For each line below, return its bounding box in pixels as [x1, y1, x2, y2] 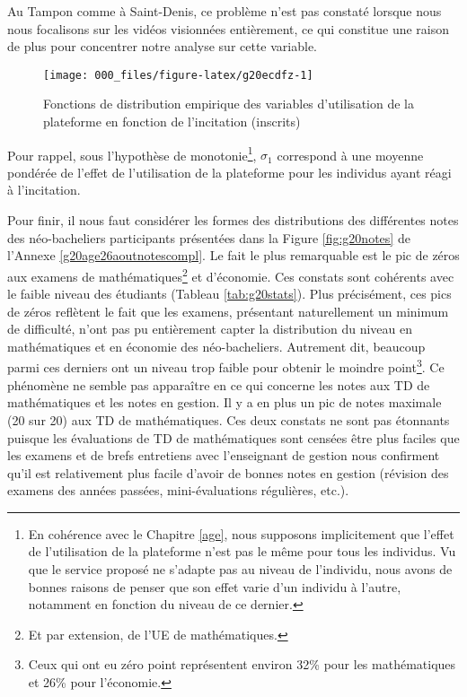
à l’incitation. [7, 180, 81, 199]
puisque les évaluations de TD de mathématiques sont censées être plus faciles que [7, 428, 460, 447]
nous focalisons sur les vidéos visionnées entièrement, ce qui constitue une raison [7, 19, 450, 38]
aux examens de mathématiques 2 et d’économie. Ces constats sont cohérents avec [7, 264, 454, 285]
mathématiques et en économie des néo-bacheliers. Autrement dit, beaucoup [7, 336, 426, 355]
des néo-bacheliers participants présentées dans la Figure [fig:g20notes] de [7, 228, 410, 247]
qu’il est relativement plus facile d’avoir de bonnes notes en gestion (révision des [7, 463, 449, 482]
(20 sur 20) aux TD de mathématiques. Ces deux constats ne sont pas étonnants [7, 410, 450, 429]
